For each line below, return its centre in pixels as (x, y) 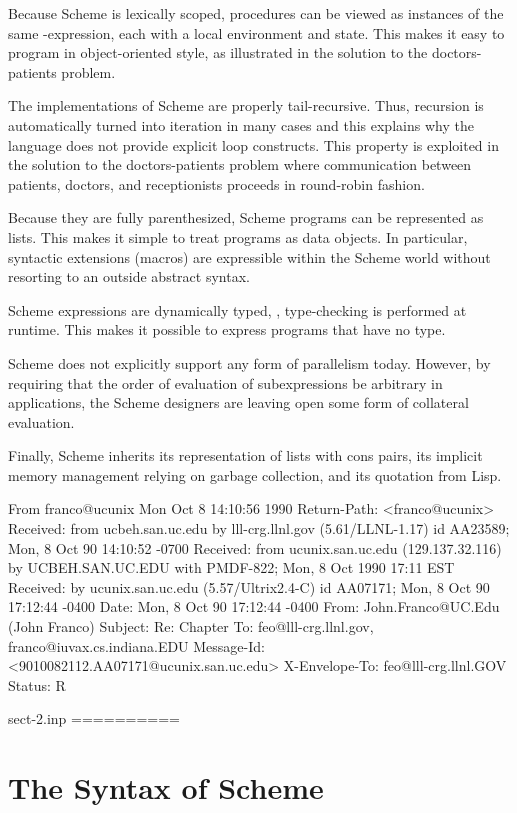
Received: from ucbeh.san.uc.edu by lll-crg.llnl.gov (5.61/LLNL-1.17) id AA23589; (259, 528)
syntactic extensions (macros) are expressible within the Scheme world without (249, 256)
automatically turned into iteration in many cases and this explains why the (241, 124)
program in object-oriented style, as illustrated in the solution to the (218, 52)
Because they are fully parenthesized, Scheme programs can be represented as (246, 217)
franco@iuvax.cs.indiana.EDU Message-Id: (136, 645)
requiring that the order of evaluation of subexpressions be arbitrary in (225, 382)
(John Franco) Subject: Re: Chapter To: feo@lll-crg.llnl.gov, (191, 626)
